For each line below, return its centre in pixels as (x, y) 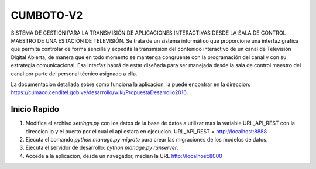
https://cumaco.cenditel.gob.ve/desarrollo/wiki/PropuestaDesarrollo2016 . (99, 92)
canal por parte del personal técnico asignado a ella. (74, 74)
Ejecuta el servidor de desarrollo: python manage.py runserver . (102, 148)
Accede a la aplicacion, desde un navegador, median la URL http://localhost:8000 (124, 156)
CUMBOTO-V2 (47, 15)
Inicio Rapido (35, 109)
